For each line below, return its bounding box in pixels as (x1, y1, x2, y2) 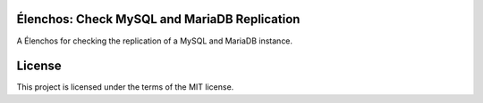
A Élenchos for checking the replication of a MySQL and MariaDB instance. (16, 36, 293, 46)
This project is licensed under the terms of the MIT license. (16, 82, 234, 92)
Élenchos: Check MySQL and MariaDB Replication (16, 12, 301, 27)
